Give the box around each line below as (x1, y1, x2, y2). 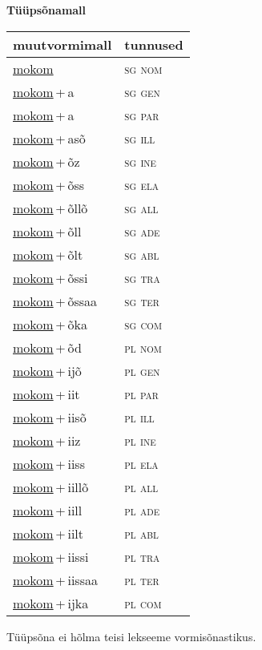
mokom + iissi (13, 547, 89, 566)
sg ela (124, 175, 159, 194)
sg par (124, 105, 159, 124)
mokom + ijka (13, 593, 89, 612)
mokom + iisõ (13, 407, 87, 426)
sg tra (124, 268, 160, 287)
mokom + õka (13, 314, 87, 333)
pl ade (124, 500, 160, 519)
